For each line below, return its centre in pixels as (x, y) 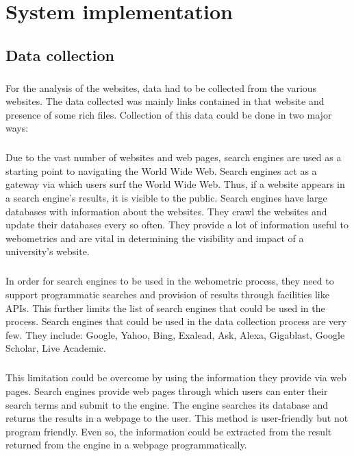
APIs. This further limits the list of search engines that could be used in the (165, 308)
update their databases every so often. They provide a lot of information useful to (177, 225)
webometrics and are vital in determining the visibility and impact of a (155, 238)
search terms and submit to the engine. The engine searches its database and (167, 404)
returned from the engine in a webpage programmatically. (126, 445)
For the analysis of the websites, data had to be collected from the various (161, 87)
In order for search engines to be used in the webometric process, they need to (170, 281)
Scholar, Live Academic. (56, 348)
